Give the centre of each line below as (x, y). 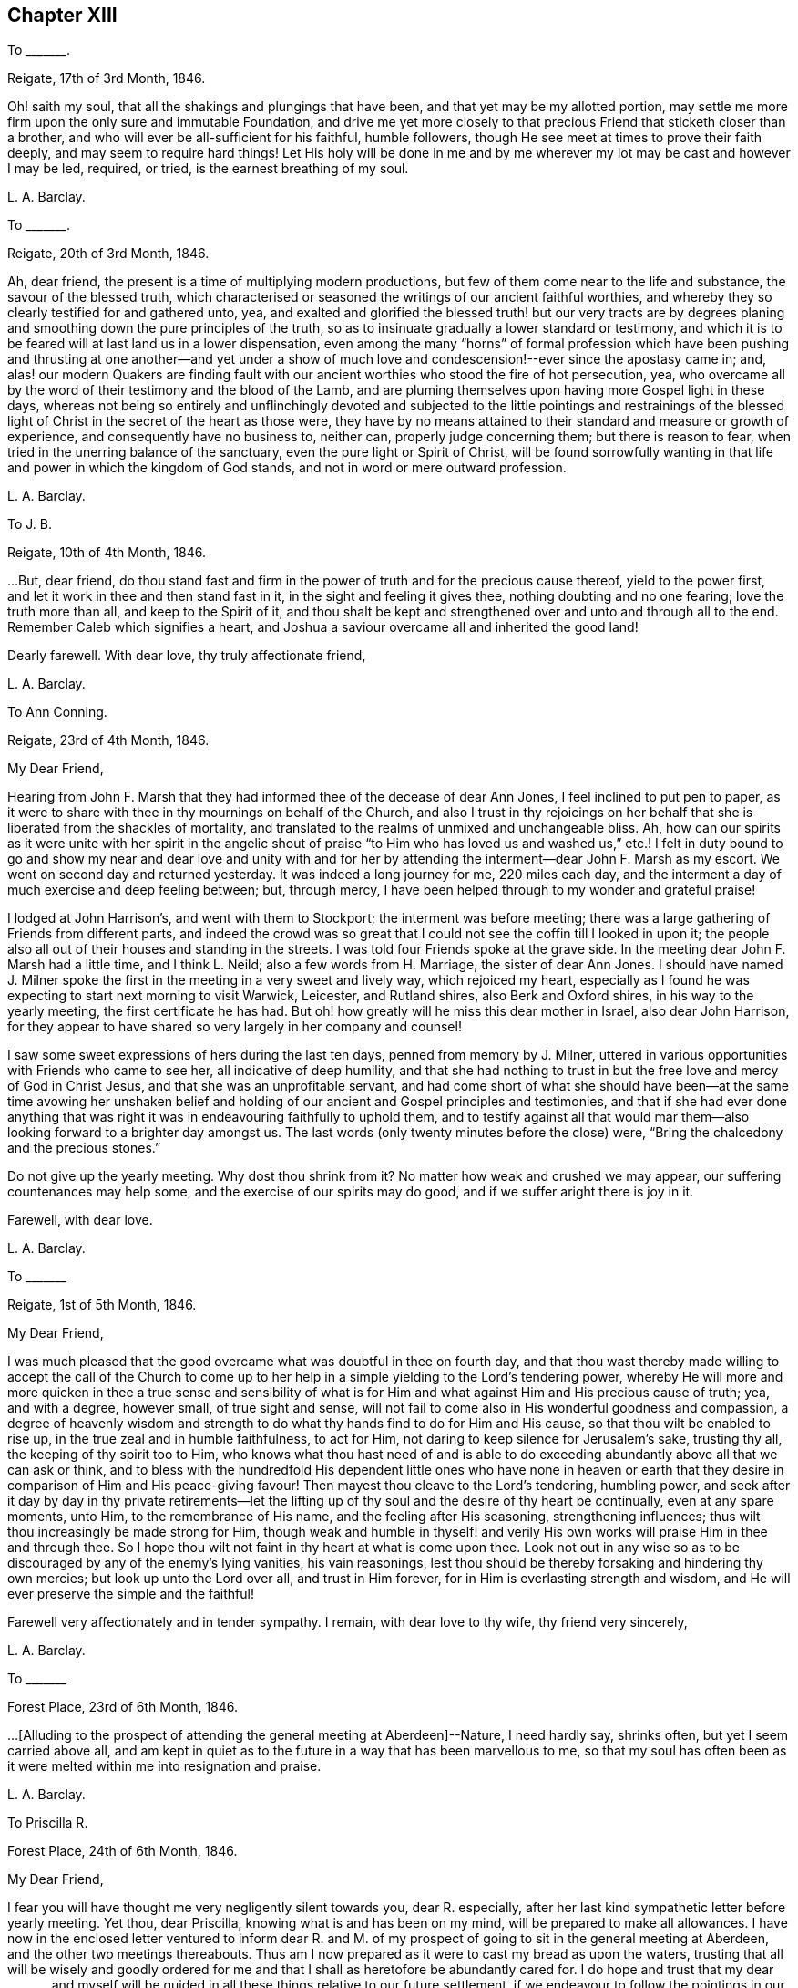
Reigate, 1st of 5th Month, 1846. (102, 1305)
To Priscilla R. (48, 1823)
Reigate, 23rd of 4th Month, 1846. (108, 740)
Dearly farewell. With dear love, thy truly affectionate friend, (187, 656)
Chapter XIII (62, 15)
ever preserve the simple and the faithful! (131, 1594)
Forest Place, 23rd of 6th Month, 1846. (123, 1707)
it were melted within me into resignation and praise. (164, 1766)
